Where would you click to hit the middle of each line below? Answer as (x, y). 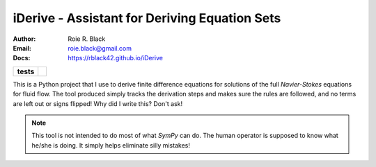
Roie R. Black (87, 39)
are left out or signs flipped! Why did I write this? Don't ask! (98, 103)
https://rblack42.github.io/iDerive (116, 58)
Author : (24, 39)
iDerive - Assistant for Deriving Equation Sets (147, 18)
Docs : (22, 58)
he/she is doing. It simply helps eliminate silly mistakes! (111, 145)
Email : (22, 48)
